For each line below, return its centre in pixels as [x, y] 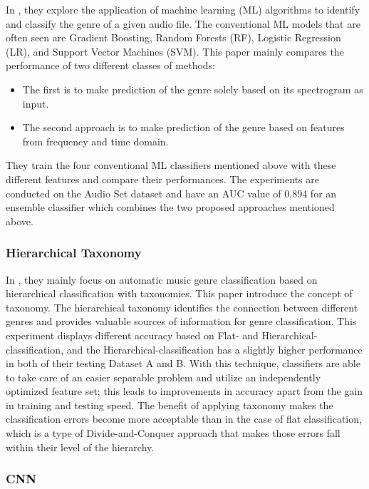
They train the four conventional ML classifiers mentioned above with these [171, 165]
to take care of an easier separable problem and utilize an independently [163, 377]
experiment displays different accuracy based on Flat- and [132, 335]
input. [36, 103]
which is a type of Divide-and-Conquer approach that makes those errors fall [173, 433]
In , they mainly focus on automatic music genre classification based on [162, 279]
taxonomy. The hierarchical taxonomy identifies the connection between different [182, 307]
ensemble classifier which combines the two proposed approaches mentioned [170, 207]
